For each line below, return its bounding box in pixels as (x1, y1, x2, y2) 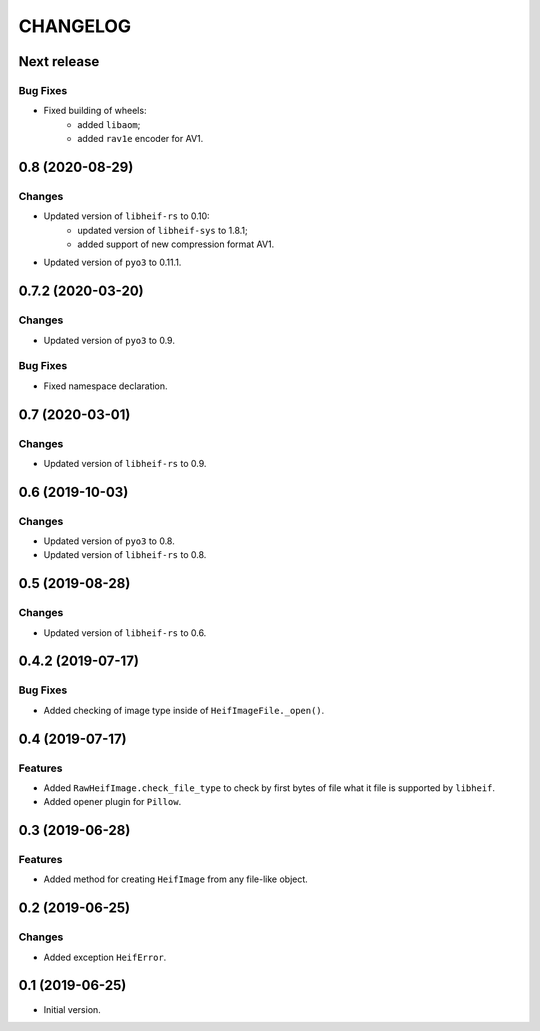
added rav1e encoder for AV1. (77, 133, 204, 145)
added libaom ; (77, 118, 141, 130)
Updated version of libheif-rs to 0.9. (43, 457, 207, 469)
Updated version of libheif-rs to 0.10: (43, 210, 210, 222)
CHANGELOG (18, 15, 132, 37)
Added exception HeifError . (43, 951, 167, 963)
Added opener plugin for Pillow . (43, 796, 182, 808)
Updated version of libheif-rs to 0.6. (43, 626, 207, 639)
